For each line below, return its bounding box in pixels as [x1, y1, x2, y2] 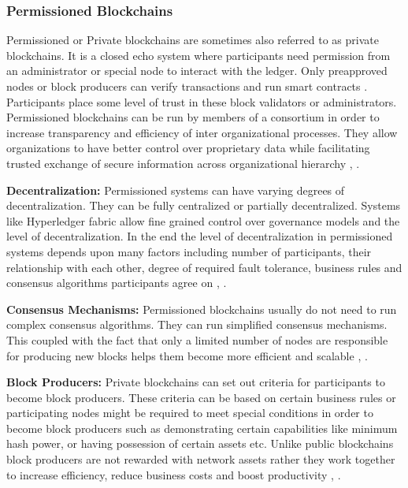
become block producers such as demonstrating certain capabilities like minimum [6, 419, 398, 436]
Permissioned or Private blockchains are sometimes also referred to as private [6, 32, 379, 48]
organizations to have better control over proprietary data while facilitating [6, 140, 370, 156]
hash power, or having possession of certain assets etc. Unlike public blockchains [6, 435, 394, 452]
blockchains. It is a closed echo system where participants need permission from [6, 47, 391, 63]
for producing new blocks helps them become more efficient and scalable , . [6, 347, 368, 363]
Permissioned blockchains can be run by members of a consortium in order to [6, 109, 380, 125]
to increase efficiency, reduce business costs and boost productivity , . [6, 466, 341, 482]
